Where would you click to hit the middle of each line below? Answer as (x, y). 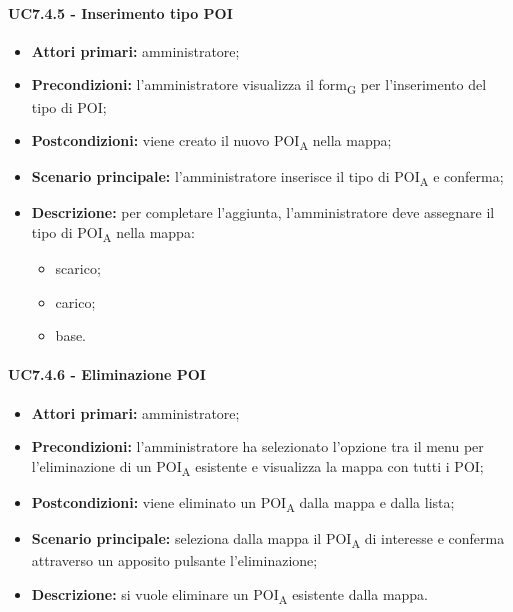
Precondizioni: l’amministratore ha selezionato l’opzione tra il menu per (257, 446)
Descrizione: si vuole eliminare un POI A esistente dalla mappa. (230, 595)
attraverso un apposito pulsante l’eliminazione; (174, 560)
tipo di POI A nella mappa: (113, 233)
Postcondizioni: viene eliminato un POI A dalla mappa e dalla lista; (243, 503)
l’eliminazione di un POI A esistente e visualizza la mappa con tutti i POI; (257, 467)
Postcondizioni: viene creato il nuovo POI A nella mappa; (211, 141)
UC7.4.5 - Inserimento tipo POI (120, 12)
